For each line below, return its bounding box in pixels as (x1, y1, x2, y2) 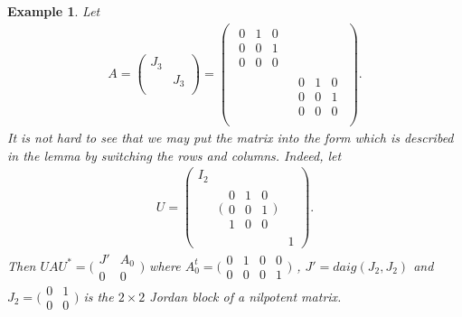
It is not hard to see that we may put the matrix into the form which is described (7, 127, 454, 146)
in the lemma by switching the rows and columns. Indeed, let (7, 145, 342, 164)
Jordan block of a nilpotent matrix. (149, 286, 342, 305)
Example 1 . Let (7, 2, 100, 20)
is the (83, 286, 114, 305)
